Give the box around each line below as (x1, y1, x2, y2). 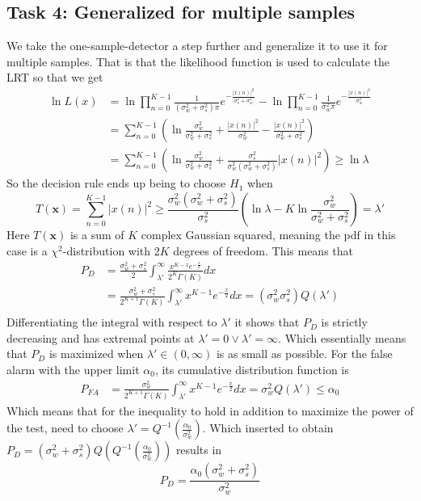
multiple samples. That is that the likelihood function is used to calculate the (6, 53, 390, 69)
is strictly (321, 314, 368, 330)
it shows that (234, 314, 300, 330)
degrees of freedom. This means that (173, 242, 354, 259)
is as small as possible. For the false (216, 345, 393, 362)
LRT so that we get (6, 69, 103, 86)
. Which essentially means (278, 329, 406, 346)
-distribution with (62, 242, 151, 259)
